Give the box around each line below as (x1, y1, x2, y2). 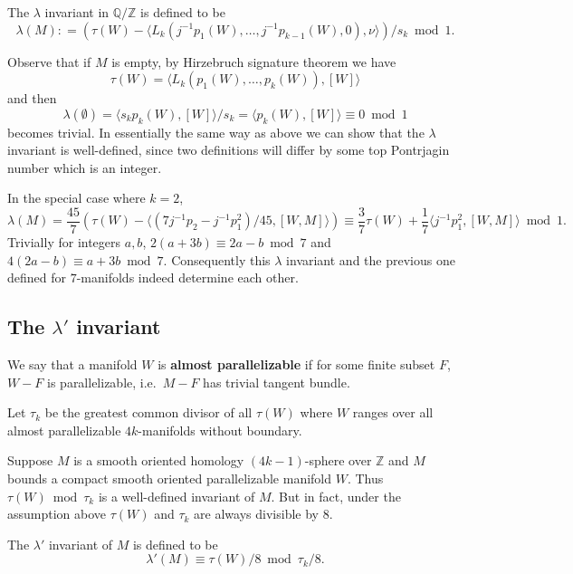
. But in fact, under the (271, 486, 401, 505)
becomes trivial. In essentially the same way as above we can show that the (7, 122, 425, 141)
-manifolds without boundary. (138, 420, 302, 439)
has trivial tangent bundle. (203, 372, 350, 391)
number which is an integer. (7, 158, 162, 177)
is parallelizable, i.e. (47, 372, 157, 391)
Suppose (7, 451, 53, 470)
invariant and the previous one (286, 250, 455, 269)
